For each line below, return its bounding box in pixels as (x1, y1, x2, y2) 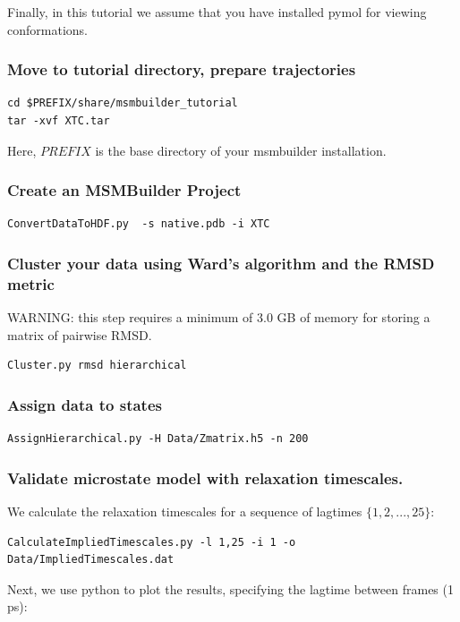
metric (7, 272, 55, 294)
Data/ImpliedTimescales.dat (7, 553, 175, 567)
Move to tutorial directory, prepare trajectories (7, 58, 356, 81)
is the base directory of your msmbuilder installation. (95, 141, 387, 159)
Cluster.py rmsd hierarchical (7, 359, 187, 372)
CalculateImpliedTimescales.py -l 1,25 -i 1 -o (7, 535, 296, 549)
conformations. (7, 20, 88, 38)
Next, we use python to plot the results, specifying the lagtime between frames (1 (7, 579, 454, 598)
